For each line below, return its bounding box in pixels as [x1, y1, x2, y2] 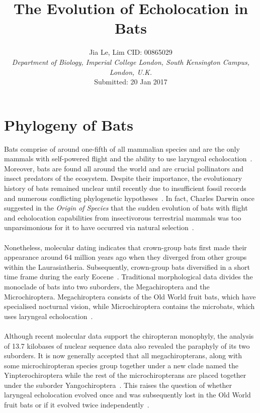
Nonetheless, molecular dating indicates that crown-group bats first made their [4, 242, 247, 252]
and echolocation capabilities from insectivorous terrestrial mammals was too [4, 212, 241, 223]
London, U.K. [109, 66, 152, 77]
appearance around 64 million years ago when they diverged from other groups [4, 252, 247, 262]
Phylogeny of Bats [4, 114, 134, 135]
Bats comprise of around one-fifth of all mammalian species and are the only [4, 143, 240, 154]
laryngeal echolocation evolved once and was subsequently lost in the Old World [4, 389, 251, 400]
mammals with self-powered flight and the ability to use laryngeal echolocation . [4, 153, 252, 164]
